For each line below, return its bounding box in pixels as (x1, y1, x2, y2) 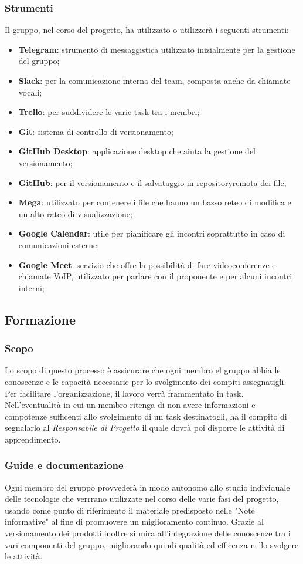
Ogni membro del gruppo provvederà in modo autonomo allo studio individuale (5, 481, 290, 493)
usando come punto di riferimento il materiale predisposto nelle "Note (5, 504, 255, 516)
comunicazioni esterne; (18, 238, 100, 251)
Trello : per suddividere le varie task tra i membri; (18, 106, 200, 118)
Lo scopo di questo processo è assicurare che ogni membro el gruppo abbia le (5, 364, 281, 376)
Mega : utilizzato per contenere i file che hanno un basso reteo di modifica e (18, 196, 291, 208)
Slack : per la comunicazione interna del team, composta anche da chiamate (18, 75, 291, 86)
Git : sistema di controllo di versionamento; (18, 125, 173, 137)
